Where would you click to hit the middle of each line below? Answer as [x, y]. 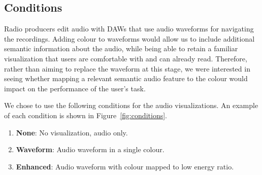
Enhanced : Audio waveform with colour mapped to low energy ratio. [125, 166]
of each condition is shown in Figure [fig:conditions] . [86, 115]
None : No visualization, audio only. [72, 132]
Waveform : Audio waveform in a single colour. [90, 149]
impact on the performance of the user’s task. [75, 88]
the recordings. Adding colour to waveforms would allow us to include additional [129, 38]
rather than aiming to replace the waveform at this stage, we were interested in [127, 68]
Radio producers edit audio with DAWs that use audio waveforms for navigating [129, 29]
